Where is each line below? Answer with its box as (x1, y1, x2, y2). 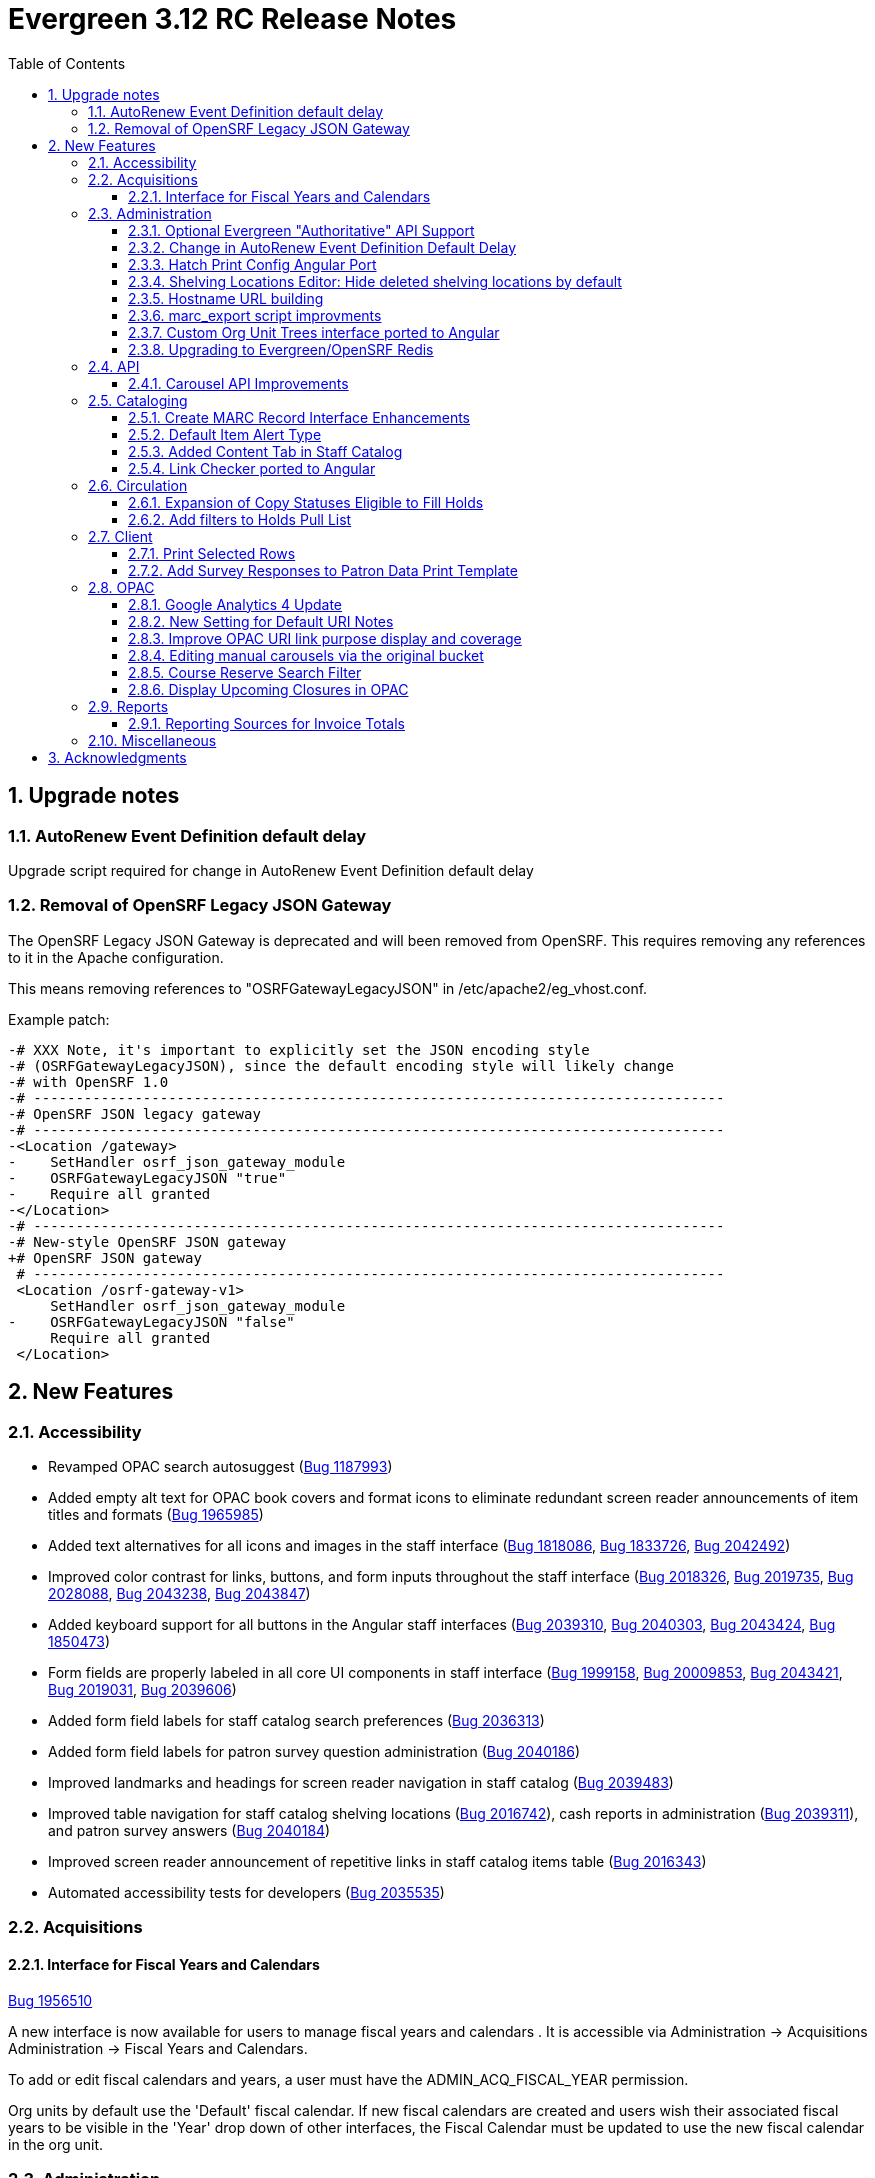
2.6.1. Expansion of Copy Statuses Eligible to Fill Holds (128, 493, 484, 511)
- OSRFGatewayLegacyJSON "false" (8, 1313, 295, 1330)
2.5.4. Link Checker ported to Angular (128, 459, 376, 477)
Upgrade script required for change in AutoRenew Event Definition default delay (8, 861, 534, 879)
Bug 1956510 (8, 1991, 93, 2009)
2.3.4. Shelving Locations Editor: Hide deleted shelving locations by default (128, 272, 622, 290)
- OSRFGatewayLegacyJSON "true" (8, 1169, 287, 1186)
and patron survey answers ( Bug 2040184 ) (48, 1821, 331, 1839)
